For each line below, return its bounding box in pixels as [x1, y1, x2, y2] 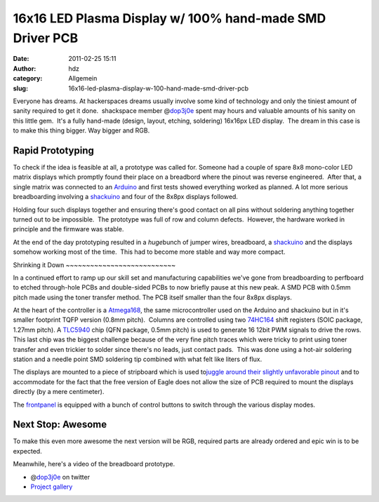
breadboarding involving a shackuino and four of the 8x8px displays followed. [13, 193, 239, 201]
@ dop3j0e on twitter [30, 473, 91, 481]
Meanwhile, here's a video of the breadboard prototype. [13, 460, 175, 468]
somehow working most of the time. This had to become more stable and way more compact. [13, 247, 286, 256]
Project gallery [30, 482, 73, 491]
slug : [13, 84, 28, 93]
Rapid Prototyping [13, 144, 94, 156]
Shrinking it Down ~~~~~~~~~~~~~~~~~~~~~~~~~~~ [13, 260, 176, 269]
